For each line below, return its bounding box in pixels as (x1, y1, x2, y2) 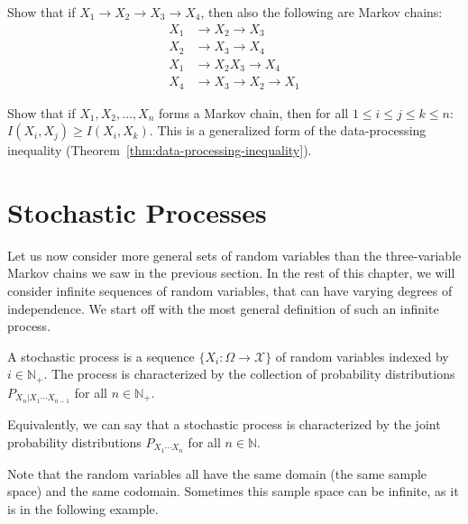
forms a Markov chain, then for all (159, 103, 349, 122)
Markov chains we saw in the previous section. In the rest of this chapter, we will (7, 263, 455, 282)
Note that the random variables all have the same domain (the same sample (7, 464, 427, 483)
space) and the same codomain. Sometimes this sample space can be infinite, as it (7, 482, 459, 501)
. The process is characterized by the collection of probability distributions (43, 364, 455, 383)
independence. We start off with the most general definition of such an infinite (7, 299, 439, 317)
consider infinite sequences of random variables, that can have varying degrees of (7, 281, 453, 300)
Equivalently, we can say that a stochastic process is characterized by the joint (7, 415, 441, 434)
